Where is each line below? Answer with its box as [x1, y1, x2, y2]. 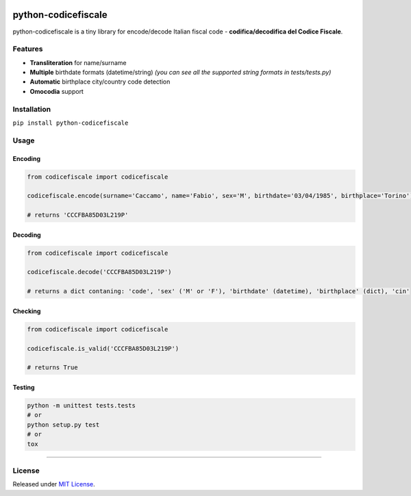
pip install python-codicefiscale [12, 119, 129, 127]
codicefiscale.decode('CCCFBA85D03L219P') [27, 268, 172, 276]
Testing [12, 383, 35, 391]
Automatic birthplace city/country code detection [29, 77, 171, 86]
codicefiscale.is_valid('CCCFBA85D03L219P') [27, 345, 179, 352]
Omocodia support [29, 87, 84, 95]
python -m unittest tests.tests [27, 401, 136, 409]
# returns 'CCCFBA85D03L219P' [27, 211, 129, 219]
